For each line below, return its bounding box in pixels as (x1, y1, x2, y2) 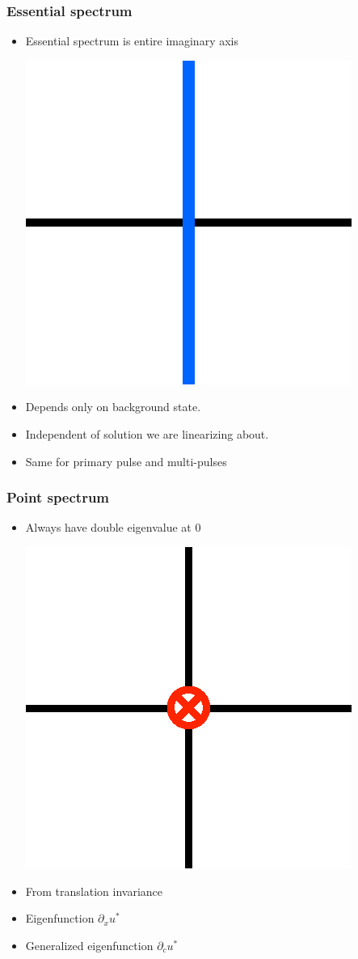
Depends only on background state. (25, 398, 201, 415)
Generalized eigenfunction (25, 936, 154, 953)
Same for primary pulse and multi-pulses (25, 452, 227, 469)
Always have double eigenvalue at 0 (25, 519, 201, 536)
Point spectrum (6, 487, 110, 507)
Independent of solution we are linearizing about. (25, 426, 269, 442)
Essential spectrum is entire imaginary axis (25, 32, 238, 49)
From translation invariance (25, 882, 162, 899)
